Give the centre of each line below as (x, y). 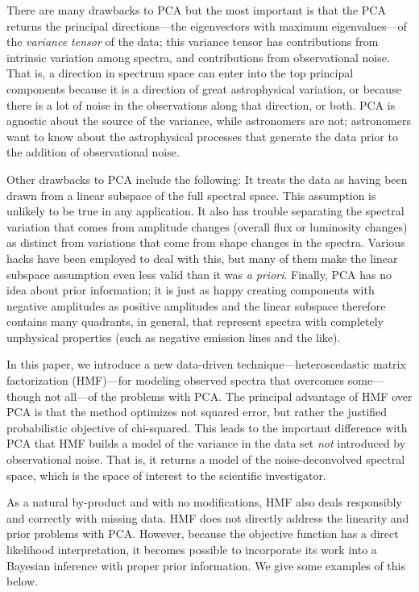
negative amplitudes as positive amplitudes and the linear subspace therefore (196, 305)
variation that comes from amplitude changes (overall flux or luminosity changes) (207, 226)
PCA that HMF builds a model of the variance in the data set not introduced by (206, 443)
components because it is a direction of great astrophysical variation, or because (204, 88)
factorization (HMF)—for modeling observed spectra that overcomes (176, 380)
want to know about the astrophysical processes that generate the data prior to (202, 136)
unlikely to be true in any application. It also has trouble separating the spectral (205, 211)
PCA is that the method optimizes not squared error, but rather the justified (197, 412)
